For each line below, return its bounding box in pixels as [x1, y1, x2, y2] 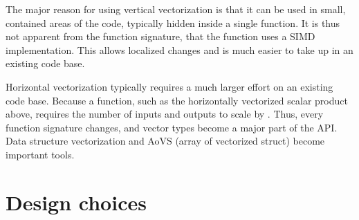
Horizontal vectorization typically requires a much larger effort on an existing [6, 79, 333, 93]
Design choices [6, 187, 147, 216]
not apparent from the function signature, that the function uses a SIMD [6, 29, 315, 44]
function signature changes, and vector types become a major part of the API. [6, 120, 338, 134]
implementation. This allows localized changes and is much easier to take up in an [6, 42, 353, 57]
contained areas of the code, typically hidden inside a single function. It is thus [6, 15, 340, 30]
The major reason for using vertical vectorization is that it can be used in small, [6, 2, 346, 16]
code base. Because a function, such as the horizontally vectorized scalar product [6, 93, 348, 107]
